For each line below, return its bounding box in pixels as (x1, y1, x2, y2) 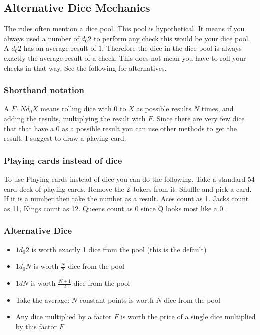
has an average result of (23, 43, 96, 53)
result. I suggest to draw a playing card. (4, 133, 126, 143)
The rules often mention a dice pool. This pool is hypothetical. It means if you (4, 23, 245, 34)
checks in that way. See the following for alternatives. (4, 62, 167, 73)
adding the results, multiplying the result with (4, 113, 146, 123)
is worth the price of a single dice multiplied (120, 311, 256, 322)
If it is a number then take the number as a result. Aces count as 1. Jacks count (4, 193, 249, 204)
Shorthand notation (4, 84, 84, 96)
